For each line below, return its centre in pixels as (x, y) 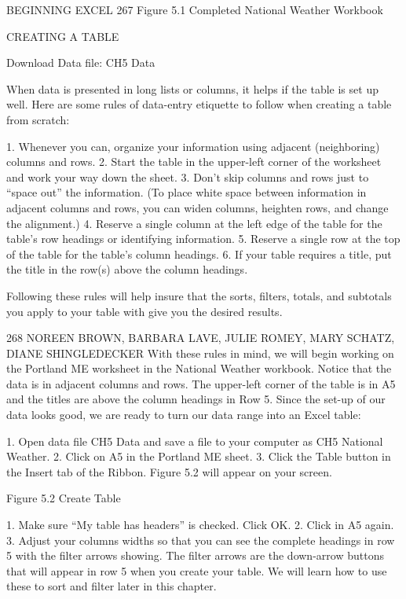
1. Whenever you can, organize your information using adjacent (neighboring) (193, 146)
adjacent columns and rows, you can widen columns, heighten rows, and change (198, 207)
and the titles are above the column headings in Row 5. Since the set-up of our (196, 399)
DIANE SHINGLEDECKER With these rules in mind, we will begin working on (200, 353)
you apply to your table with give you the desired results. (144, 311)
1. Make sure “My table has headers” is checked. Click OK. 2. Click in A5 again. (200, 525)
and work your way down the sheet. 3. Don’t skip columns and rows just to (188, 176)
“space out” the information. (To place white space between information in (187, 192)
